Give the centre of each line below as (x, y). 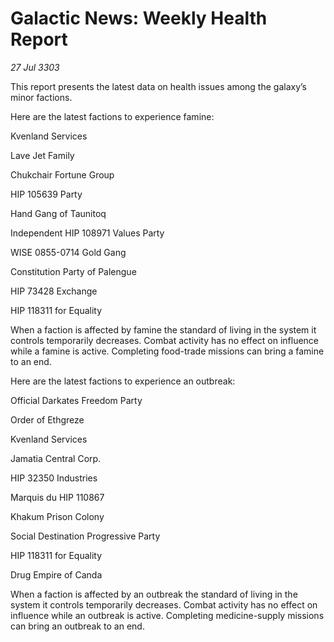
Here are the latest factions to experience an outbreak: (123, 381)
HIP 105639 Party (46, 194)
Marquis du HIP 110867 (57, 497)
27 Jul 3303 (35, 67)
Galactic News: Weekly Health (139, 18)
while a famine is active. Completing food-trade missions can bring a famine (167, 351)
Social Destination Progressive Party (85, 536)
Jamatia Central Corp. (56, 458)
